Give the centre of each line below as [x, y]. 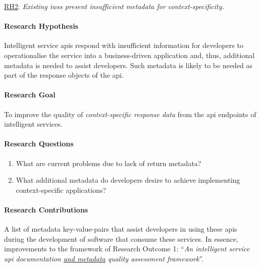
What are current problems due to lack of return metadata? [109, 163]
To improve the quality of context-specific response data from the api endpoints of [130, 114]
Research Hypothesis [41, 26]
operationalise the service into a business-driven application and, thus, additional [129, 55]
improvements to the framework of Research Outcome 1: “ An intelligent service [127, 249]
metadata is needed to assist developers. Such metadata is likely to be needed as [128, 65]
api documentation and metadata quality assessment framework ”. [104, 258]
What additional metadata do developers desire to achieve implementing [128, 180]
